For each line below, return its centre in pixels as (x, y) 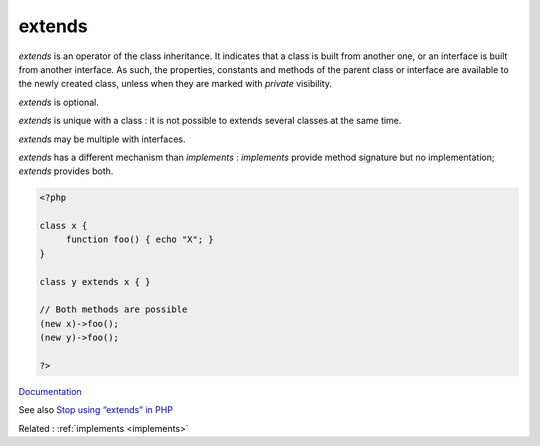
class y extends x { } (95, 281)
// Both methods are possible (113, 309)
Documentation (50, 391)
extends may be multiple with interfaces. (102, 139)
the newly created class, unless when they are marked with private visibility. (175, 84)
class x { (63, 226)
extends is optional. (58, 102)
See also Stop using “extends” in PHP (96, 410)
